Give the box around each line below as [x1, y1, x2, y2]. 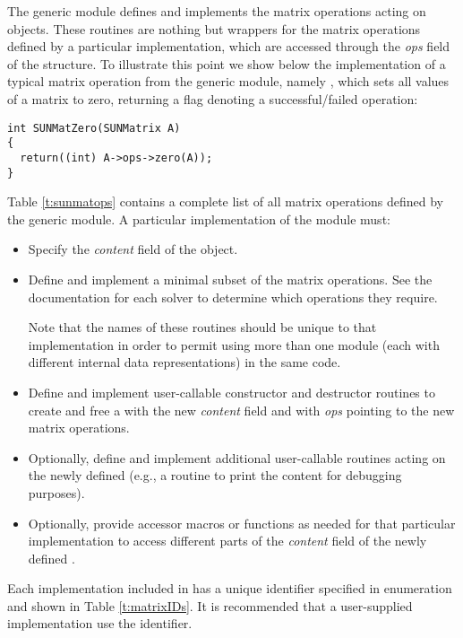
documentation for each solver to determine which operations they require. [28, 287, 438, 306]
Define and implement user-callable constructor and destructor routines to [28, 382, 435, 401]
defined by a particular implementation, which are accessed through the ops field [7, 37, 450, 56]
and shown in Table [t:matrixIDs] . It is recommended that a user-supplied [7, 596, 413, 615]
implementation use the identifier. [7, 614, 193, 633]
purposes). [28, 483, 85, 502]
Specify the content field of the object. [28, 240, 238, 258]
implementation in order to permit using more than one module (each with [28, 335, 440, 354]
